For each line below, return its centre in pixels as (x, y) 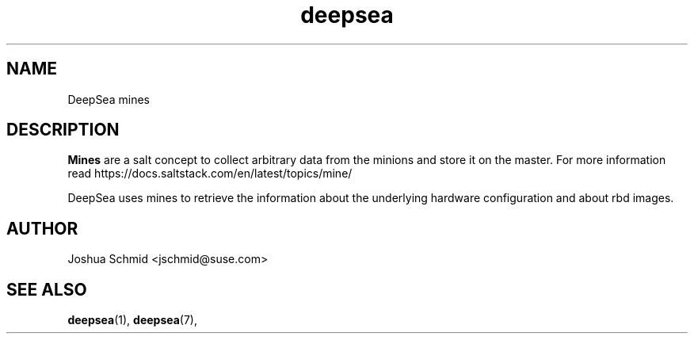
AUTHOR (42, 228)
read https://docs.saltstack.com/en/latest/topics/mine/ (210, 174)
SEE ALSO (47, 289)
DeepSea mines (109, 99)
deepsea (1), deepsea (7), (133, 320)
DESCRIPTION (63, 130)
